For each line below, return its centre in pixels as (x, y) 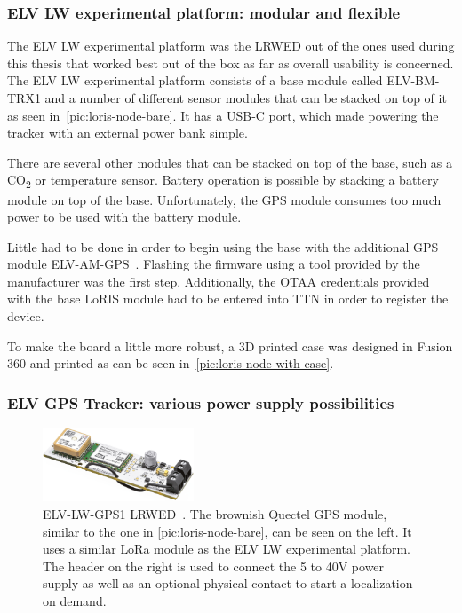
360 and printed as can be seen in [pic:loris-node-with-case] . (171, 363)
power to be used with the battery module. (124, 217)
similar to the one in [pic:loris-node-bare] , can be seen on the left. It (227, 531)
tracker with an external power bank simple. (127, 133)
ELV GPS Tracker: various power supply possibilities (201, 402)
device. (26, 316)
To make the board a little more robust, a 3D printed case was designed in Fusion (230, 346)
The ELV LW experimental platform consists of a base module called (195, 80)
